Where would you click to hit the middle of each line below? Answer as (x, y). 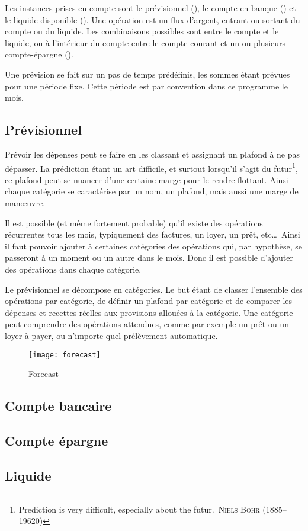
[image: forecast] (65, 355)
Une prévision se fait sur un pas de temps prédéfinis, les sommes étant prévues (147, 74)
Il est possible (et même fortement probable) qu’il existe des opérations (134, 223)
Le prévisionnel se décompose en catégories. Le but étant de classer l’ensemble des (154, 289)
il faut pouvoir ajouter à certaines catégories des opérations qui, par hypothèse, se (153, 246)
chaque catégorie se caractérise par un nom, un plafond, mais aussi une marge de (152, 191)
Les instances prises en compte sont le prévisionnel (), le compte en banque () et (150, 8)
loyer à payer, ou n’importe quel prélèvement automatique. (111, 335)
